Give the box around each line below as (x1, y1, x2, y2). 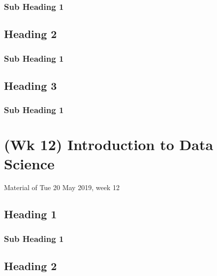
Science (4, 154, 55, 174)
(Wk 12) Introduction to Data (4, 134, 214, 155)
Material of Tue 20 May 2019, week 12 (4, 182, 120, 193)
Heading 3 (4, 78, 57, 93)
